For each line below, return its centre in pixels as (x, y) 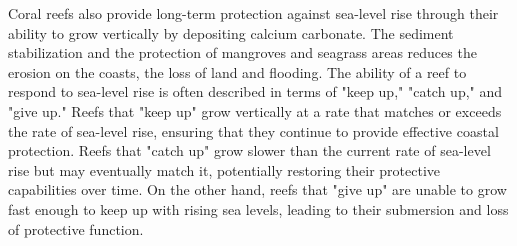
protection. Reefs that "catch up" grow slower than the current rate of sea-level (249, 150)
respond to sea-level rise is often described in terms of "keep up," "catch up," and (255, 91)
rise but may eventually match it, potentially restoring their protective (224, 169)
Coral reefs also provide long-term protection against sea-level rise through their (253, 13)
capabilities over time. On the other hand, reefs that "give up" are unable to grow (257, 189)
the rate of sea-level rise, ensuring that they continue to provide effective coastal (253, 130)
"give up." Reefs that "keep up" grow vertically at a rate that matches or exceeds (255, 110)
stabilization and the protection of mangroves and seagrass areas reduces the (242, 52)
